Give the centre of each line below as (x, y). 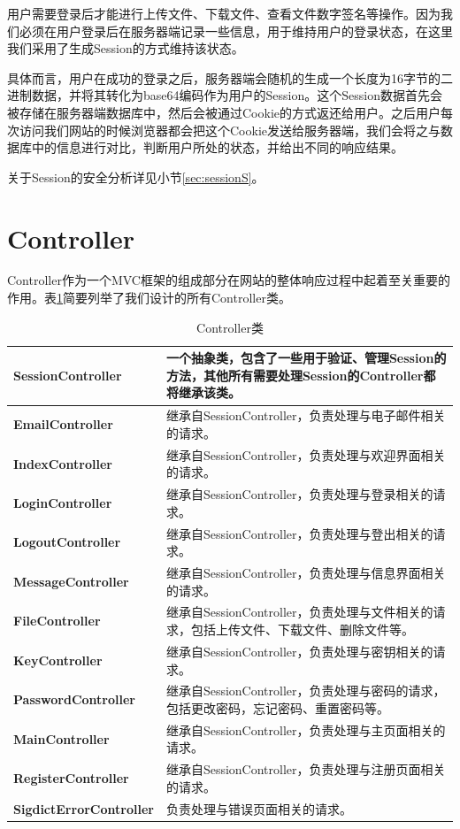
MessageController (71, 581)
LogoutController (67, 542)
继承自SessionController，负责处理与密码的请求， (306, 691)
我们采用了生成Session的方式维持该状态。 (126, 48)
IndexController (63, 463)
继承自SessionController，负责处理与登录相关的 (299, 494)
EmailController (63, 424)
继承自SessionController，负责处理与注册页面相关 (306, 769)
